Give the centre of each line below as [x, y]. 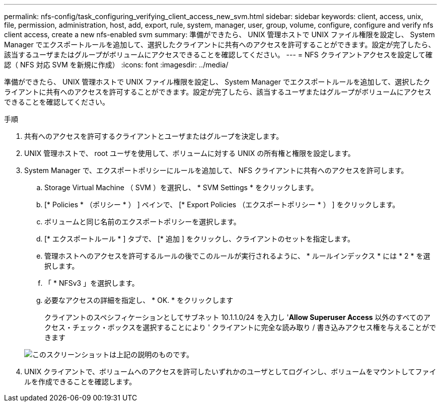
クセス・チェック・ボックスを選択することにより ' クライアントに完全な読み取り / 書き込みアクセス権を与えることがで [240, 327]
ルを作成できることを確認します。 [80, 382]
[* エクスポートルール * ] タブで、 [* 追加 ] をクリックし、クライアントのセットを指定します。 [200, 239]
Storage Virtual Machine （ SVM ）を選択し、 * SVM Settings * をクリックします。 [181, 187]
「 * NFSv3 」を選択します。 [92, 283]
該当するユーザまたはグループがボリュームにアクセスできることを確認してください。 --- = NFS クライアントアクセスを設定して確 [218, 55]
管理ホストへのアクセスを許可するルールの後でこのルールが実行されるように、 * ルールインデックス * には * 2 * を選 [237, 256]
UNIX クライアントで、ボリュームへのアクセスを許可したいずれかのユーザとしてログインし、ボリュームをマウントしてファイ [230, 372]
